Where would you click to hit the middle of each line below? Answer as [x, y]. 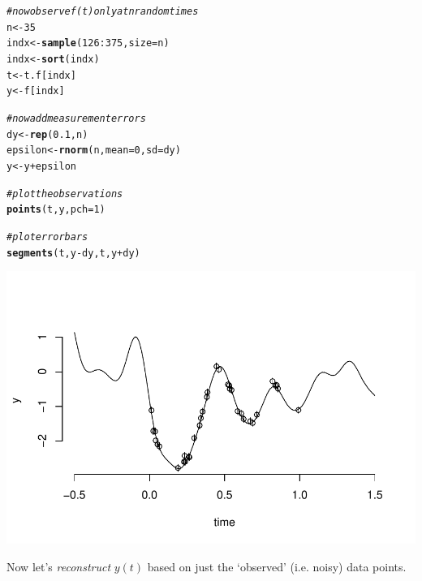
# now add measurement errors [76, 118]
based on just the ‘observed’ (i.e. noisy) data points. [277, 566]
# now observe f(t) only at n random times [103, 11]
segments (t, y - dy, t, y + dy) [73, 253]
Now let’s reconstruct [59, 566]
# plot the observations [65, 194]
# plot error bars [47, 237]
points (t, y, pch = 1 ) [56, 210]
